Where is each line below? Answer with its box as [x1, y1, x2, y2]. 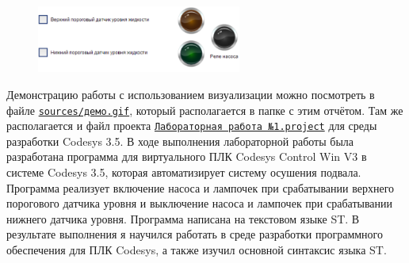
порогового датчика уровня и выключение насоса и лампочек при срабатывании [6, 195, 393, 212]
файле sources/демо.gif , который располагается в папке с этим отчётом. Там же [6, 101, 403, 118]
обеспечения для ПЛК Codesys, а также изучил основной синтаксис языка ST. [6, 242, 387, 257]
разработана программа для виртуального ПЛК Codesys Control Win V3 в [6, 148, 367, 165]
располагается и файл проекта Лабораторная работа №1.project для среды [6, 117, 377, 134]
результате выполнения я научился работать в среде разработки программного [6, 226, 384, 242]
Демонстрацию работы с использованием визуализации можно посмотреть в [6, 86, 375, 102]
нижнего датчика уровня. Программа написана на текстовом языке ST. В [6, 210, 360, 227]
